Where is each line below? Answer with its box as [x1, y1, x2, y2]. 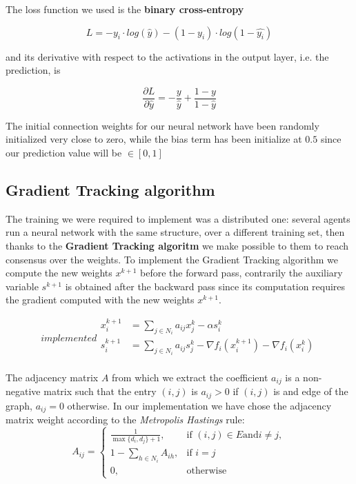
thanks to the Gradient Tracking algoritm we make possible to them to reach [6, 239, 349, 253]
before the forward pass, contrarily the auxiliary [140, 265, 343, 280]
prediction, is [6, 63, 61, 77]
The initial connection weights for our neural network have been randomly [6, 118, 319, 132]
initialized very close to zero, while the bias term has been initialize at [6, 132, 302, 146]
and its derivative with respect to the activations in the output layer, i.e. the [6, 49, 329, 63]
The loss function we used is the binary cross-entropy [6, 2, 244, 16]
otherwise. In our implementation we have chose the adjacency [67, 398, 332, 412]
